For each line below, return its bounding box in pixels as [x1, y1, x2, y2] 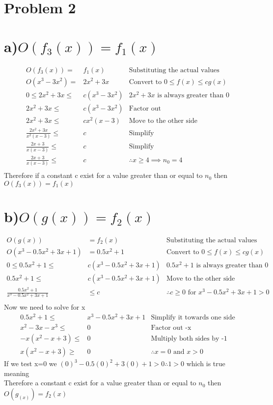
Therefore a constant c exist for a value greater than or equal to [4, 377, 196, 388]
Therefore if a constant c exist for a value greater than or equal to [4, 170, 203, 180]
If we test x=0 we [4, 358, 57, 369]
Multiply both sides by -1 [151, 335, 227, 343]
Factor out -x [151, 324, 191, 332]
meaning [4, 368, 29, 378]
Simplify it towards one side [151, 314, 235, 321]
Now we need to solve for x [4, 302, 85, 312]
